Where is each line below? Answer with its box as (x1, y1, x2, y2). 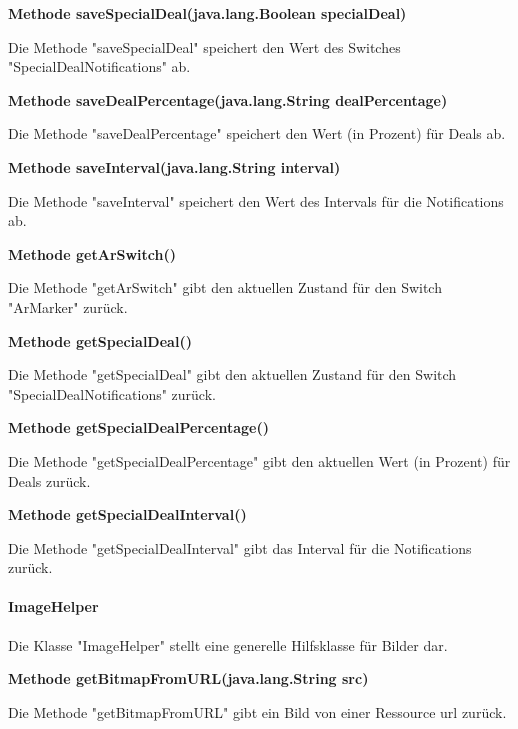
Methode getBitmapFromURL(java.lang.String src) (8, 668, 369, 689)
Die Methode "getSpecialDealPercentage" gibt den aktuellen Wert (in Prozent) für (8, 450, 511, 471)
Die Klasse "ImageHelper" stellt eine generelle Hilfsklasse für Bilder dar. (8, 634, 448, 655)
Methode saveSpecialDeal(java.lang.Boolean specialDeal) (8, 3, 407, 23)
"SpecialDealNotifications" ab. (8, 56, 191, 77)
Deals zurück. (8, 470, 91, 491)
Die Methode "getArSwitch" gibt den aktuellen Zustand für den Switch (8, 277, 442, 298)
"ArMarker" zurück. (8, 296, 128, 317)
